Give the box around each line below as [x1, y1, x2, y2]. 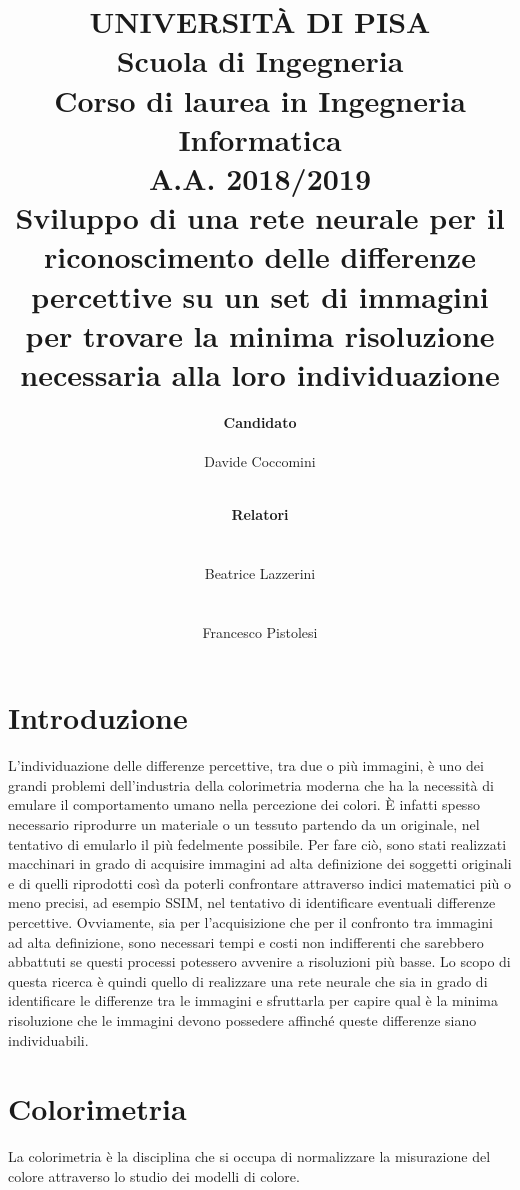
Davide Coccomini [204, 451, 316, 471]
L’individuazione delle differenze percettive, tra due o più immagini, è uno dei [8, 755, 484, 776]
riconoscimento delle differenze [44, 236, 476, 277]
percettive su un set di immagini [31, 275, 489, 316]
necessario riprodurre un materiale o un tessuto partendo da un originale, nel [8, 814, 480, 835]
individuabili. [8, 1029, 89, 1050]
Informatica [178, 118, 342, 159]
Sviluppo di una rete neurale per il [15, 197, 505, 238]
